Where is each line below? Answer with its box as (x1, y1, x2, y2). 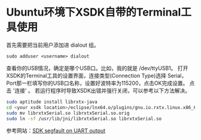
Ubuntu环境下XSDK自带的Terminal (6, 5, 181, 19)
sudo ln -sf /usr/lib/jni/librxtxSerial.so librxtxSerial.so (6, 115, 162, 121)
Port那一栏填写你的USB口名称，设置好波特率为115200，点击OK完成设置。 (6, 79, 188, 87)
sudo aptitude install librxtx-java (6, 99, 98, 105)
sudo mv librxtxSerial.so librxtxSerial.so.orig (6, 110, 130, 116)
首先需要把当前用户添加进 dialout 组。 (6, 41, 100, 48)
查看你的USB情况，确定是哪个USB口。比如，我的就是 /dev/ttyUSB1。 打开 (6, 64, 188, 72)
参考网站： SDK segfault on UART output (6, 127, 106, 135)
